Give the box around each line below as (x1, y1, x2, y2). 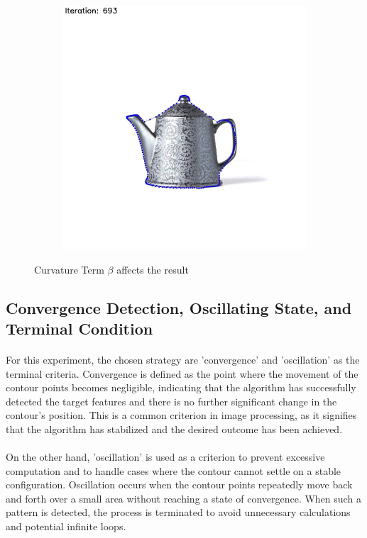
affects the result (116, 262, 189, 276)
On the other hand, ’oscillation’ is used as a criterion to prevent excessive (6, 449, 325, 464)
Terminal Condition (6, 317, 153, 339)
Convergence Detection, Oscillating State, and (6, 296, 352, 318)
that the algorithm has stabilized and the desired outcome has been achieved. (6, 421, 343, 436)
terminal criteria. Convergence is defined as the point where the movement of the (6, 366, 358, 381)
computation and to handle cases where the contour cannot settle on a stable (6, 463, 341, 478)
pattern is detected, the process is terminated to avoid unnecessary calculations (6, 505, 351, 520)
